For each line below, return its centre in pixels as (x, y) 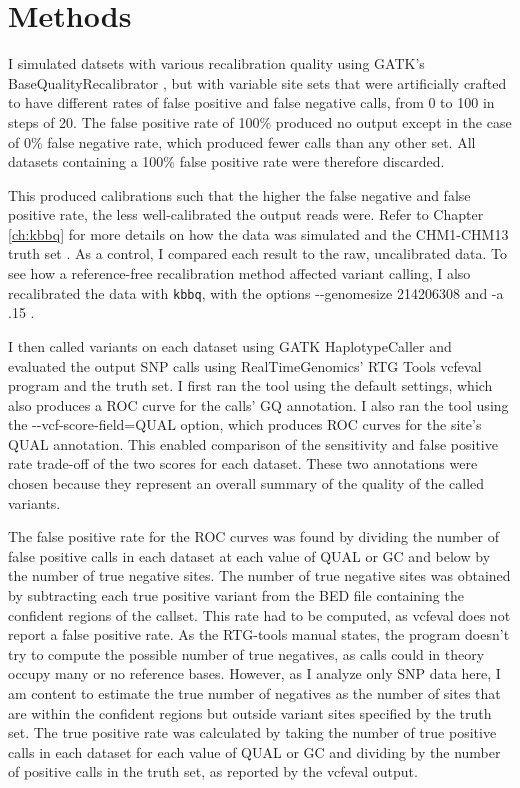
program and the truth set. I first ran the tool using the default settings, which (250, 385)
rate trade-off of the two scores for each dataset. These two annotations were (243, 463)
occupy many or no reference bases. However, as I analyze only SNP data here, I (254, 673)
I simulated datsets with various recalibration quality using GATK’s (216, 63)
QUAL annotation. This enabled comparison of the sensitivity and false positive (253, 443)
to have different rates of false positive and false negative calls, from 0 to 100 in (251, 102)
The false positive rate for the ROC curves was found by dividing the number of (254, 536)
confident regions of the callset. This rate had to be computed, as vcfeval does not (259, 614)
